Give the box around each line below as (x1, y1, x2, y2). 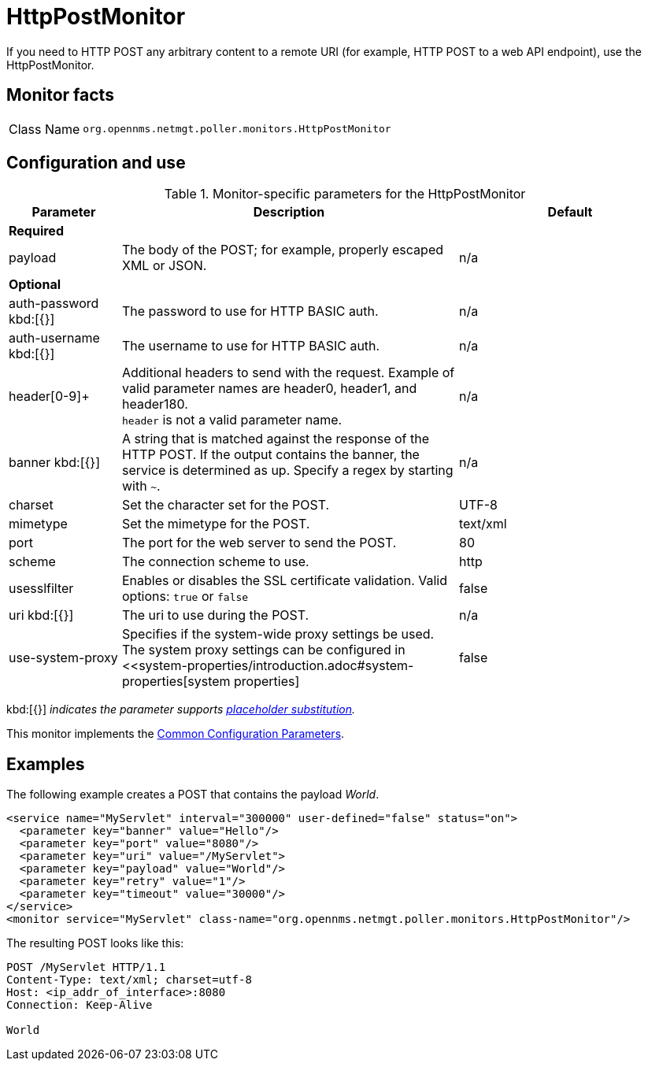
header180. (121, 396, 188, 413)
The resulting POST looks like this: (6, 936, 184, 950)
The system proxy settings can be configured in (121, 642, 405, 658)
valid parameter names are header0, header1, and (121, 380, 417, 397)
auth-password (9, 295, 99, 312)
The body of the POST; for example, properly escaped (121, 242, 444, 258)
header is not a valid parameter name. (121, 412, 343, 428)
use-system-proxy (9, 650, 118, 666)
